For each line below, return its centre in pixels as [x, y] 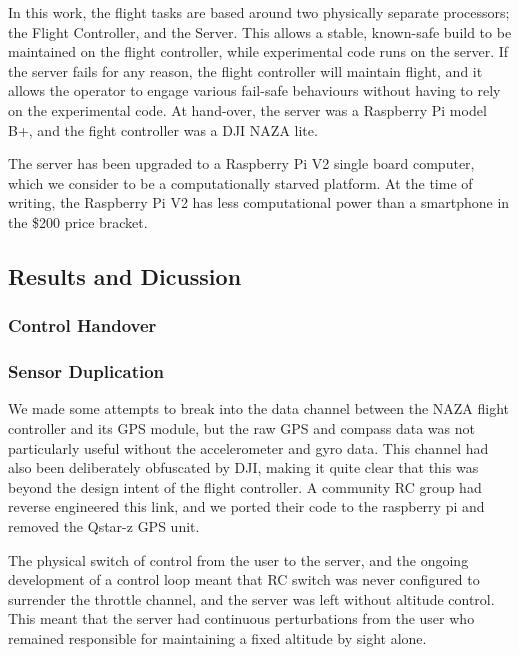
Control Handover [82, 325]
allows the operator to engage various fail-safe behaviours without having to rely [254, 90]
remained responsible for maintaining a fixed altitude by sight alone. [217, 637]
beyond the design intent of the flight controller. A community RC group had [245, 486]
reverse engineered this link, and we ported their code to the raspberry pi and [246, 506]
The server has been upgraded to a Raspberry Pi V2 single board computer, [241, 163]
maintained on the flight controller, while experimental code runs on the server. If [258, 51]
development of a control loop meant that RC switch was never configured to [244, 579]
